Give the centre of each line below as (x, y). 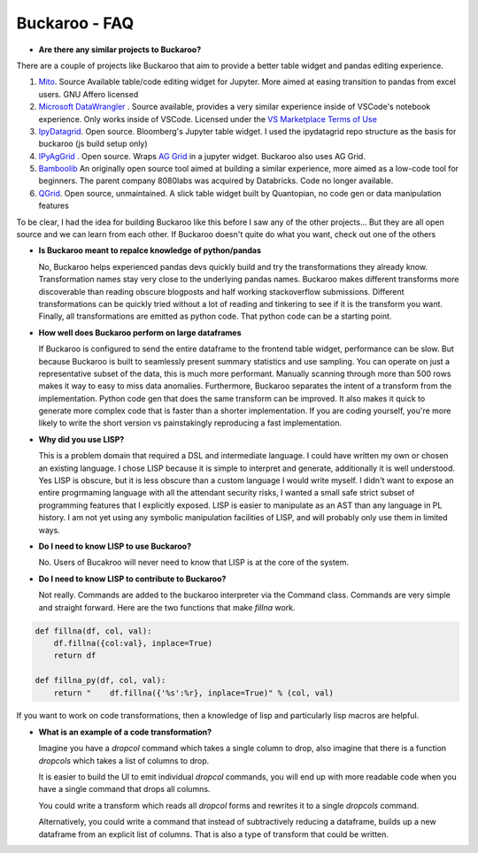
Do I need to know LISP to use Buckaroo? (115, 546)
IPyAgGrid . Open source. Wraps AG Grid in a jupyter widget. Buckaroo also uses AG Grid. (202, 156)
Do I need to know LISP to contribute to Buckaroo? (132, 579)
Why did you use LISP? (81, 439)
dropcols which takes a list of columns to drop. (124, 760)
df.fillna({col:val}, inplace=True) (133, 643)
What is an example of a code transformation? (125, 732)
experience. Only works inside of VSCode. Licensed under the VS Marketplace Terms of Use (208, 119)
